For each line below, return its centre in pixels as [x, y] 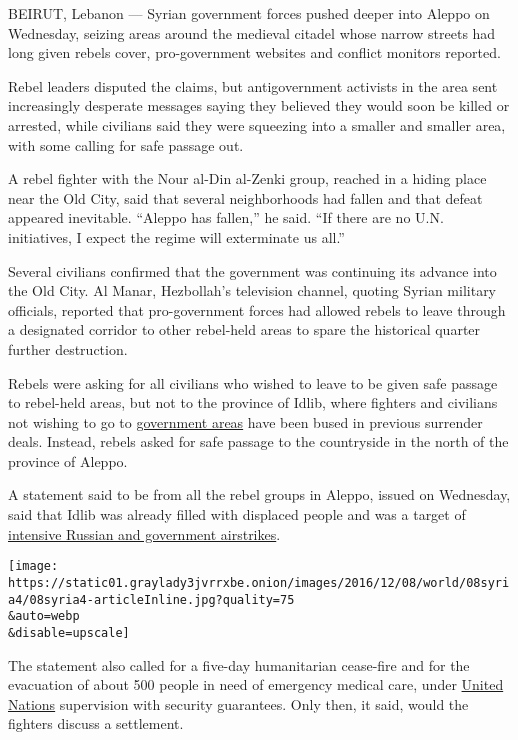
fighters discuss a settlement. [96, 723]
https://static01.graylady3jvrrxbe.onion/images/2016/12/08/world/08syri [259, 582]
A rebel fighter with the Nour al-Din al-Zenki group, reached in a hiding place [247, 178]
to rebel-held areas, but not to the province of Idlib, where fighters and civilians [253, 402]
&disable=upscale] [69, 632]
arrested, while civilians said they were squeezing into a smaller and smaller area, [257, 124]
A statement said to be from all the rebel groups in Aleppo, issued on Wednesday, [259, 494]
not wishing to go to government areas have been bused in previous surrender [245, 421]
